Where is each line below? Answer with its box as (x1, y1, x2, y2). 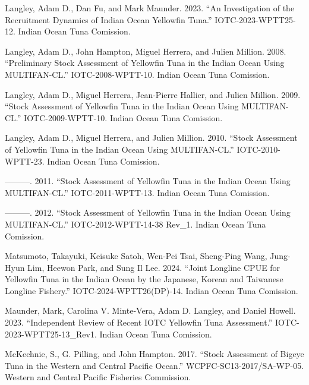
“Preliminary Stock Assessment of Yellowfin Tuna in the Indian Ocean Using (5, 56, 285, 69)
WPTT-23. (5, 154, 45, 167)
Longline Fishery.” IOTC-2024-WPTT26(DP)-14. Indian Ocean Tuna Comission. (5, 284, 298, 296)
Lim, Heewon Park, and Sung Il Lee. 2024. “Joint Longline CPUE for (27, 261, 280, 273)
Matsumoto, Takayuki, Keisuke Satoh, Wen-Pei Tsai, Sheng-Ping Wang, (5, 250, 267, 262)
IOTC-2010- (237, 143, 280, 155)
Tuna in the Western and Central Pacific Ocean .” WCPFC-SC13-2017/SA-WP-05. (5, 359, 304, 371)
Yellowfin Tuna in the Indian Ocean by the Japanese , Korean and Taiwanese (5, 273, 283, 285)
